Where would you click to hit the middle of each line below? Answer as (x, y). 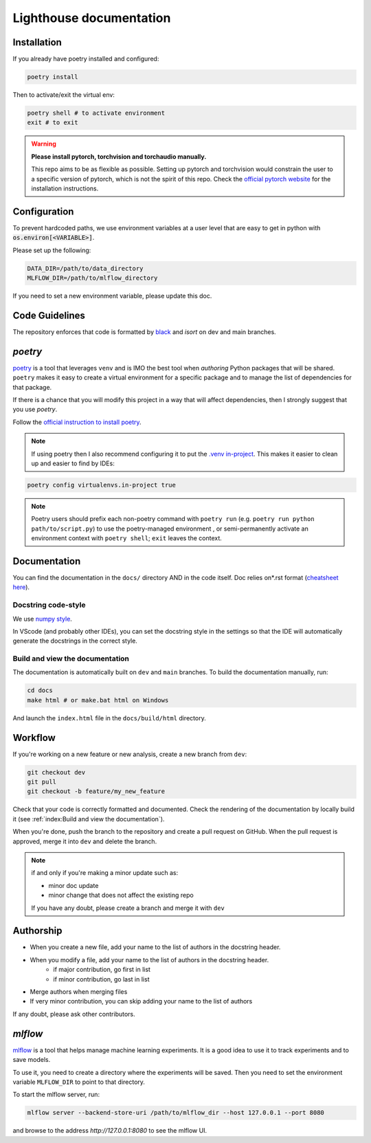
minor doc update (74, 885)
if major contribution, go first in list (102, 970)
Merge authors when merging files (79, 992)
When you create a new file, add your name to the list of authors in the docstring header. (155, 947)
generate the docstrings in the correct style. (75, 641)
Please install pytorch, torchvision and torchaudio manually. (119, 156)
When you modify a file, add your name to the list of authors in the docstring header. (149, 959)
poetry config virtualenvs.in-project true (102, 485)
